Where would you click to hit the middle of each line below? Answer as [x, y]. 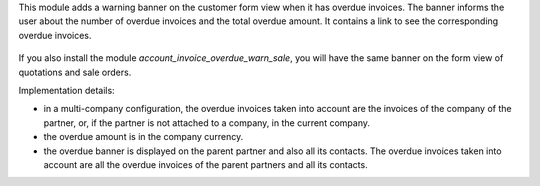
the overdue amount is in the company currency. [143, 137]
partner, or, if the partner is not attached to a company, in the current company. [206, 122]
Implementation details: [66, 90]
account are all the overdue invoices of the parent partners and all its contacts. [206, 164]
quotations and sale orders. [75, 72]
